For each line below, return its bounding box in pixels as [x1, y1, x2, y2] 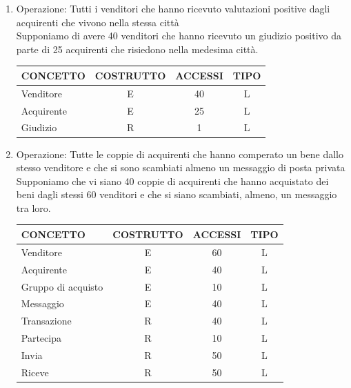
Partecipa [21, 331, 61, 345]
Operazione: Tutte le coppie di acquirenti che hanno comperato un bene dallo [16, 146, 343, 161]
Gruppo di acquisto [21, 279, 103, 293]
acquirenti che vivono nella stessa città [16, 14, 179, 29]
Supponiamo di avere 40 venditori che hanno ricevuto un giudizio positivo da [16, 28, 341, 43]
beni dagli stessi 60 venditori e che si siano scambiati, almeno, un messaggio [16, 187, 337, 202]
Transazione [21, 313, 72, 328]
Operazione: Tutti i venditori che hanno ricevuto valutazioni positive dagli [16, 1, 330, 15]
